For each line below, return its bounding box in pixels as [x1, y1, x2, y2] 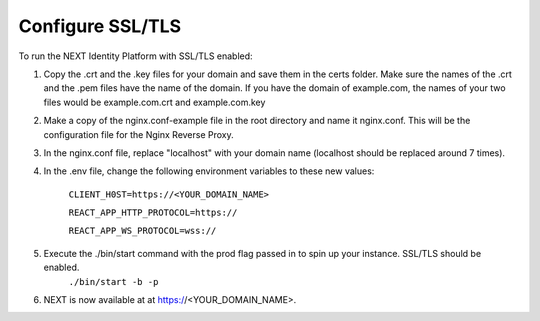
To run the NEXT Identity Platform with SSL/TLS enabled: [18, 50, 254, 62]
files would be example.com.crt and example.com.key [43, 96, 266, 108]
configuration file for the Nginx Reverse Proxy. [43, 128, 234, 140]
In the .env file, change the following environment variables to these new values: [43, 165, 375, 177]
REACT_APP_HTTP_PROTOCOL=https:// [68, 207, 238, 219]
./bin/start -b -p [68, 276, 159, 287]
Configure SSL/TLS [18, 15, 182, 37]
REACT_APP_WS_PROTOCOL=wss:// [68, 225, 217, 237]
